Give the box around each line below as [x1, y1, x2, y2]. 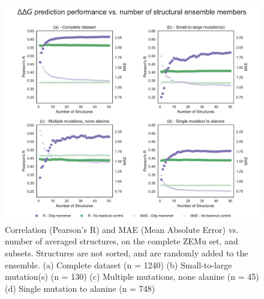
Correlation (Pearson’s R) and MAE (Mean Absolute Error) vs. [5, 223, 239, 235]
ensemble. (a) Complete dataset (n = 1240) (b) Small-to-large [5, 258, 232, 271]
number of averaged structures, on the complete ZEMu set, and [5, 235, 238, 247]
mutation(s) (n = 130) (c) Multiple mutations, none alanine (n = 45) [5, 270, 259, 283]
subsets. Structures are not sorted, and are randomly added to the [5, 247, 248, 259]
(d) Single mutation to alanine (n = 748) [5, 282, 155, 294]
